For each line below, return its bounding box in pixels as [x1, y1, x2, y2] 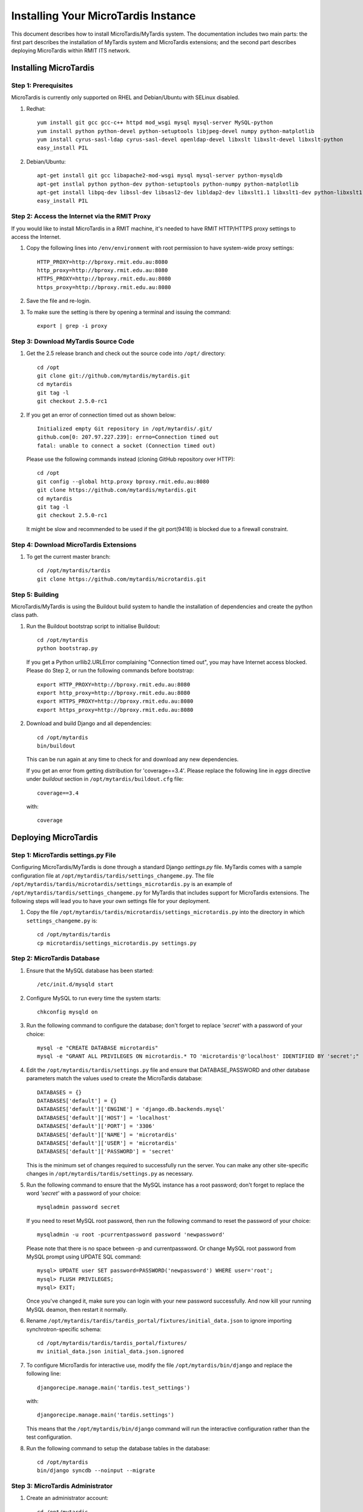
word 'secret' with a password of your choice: [26, 1189, 141, 1197]
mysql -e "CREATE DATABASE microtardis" [37, 1044, 159, 1052]
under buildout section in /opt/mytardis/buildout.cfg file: [26, 775, 184, 783]
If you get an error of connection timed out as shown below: [26, 411, 176, 419]
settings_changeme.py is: [26, 917, 98, 924]
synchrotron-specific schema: [26, 1325, 102, 1333]
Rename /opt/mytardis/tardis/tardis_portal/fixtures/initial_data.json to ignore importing [26, 1317, 292, 1325]
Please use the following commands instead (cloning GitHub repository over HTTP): [26, 455, 235, 463]
